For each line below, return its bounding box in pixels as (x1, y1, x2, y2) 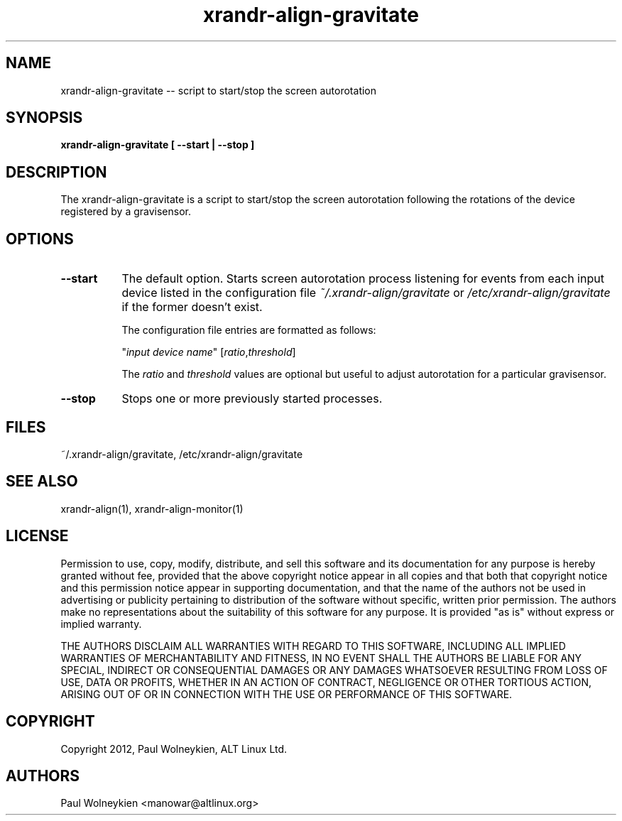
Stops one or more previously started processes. (121, 391, 383, 406)
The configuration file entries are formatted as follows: (121, 324, 376, 337)
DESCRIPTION (6, 163, 107, 181)
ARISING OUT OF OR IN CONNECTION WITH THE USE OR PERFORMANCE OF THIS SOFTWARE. (60, 687, 513, 700)
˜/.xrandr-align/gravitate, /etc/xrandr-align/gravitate (60, 447, 303, 460)
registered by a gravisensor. (60, 205, 191, 218)
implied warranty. (60, 617, 142, 630)
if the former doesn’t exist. (121, 300, 263, 315)
